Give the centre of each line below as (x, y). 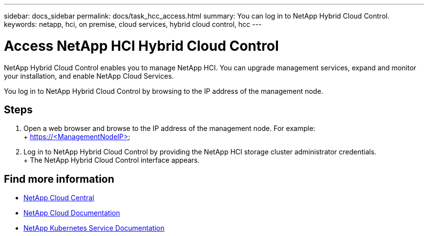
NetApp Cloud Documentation (72, 213)
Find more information (59, 179)
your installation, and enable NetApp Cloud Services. (89, 76)
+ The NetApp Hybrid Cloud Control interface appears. (112, 160)
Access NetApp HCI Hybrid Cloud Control (141, 46)
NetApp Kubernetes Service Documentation (94, 228)
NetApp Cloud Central (59, 198)
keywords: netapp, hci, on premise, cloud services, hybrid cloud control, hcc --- (133, 24)
